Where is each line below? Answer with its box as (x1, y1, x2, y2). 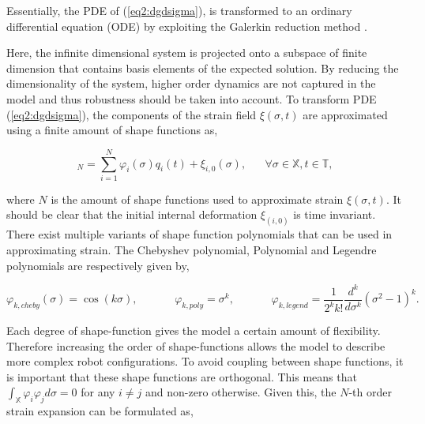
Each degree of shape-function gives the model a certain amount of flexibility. (6, 322, 381, 339)
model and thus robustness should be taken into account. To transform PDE (6, 90, 377, 107)
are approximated (303, 106, 388, 122)
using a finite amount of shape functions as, (6, 122, 218, 138)
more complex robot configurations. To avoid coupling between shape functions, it (6, 353, 404, 370)
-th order (348, 384, 392, 400)
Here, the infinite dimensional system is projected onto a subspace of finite (6, 44, 367, 61)
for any (81, 384, 115, 400)
